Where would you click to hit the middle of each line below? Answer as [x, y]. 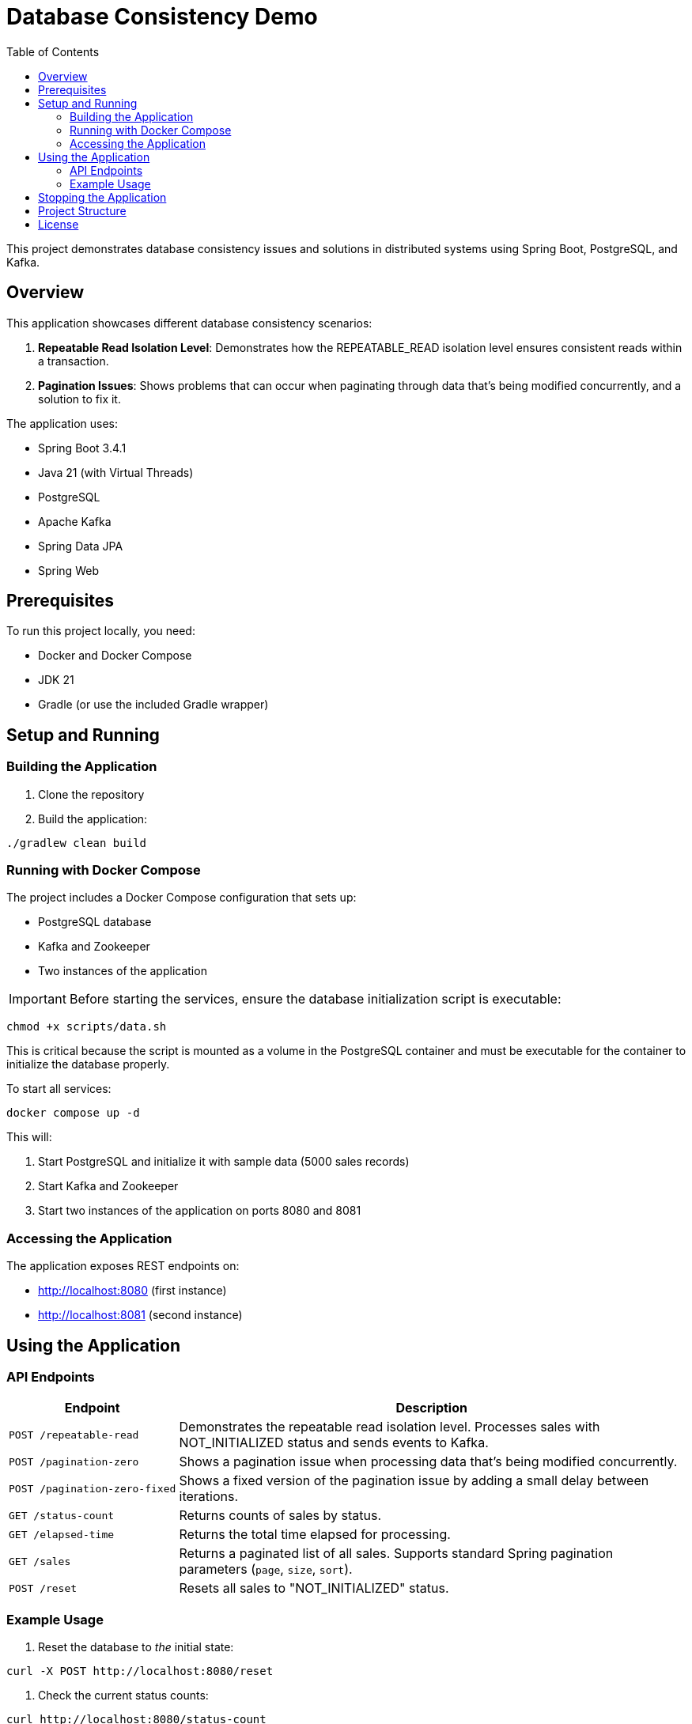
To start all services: [59, 1089]
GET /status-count [62, 1515]
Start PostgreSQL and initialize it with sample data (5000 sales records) [224, 1162]
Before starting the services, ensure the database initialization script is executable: [315, 999]
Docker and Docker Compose [115, 656]
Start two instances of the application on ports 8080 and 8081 [200, 1211]
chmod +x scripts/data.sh [87, 1027]
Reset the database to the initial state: [136, 1647]
